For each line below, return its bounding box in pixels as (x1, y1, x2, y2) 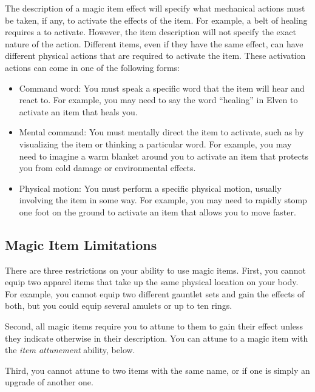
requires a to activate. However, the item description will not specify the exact (5, 25, 296, 38)
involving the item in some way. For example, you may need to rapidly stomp (19, 194, 307, 206)
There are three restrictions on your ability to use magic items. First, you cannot (5, 263, 306, 276)
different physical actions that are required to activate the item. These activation (5, 49, 306, 62)
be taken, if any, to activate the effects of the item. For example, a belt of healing (5, 13, 308, 26)
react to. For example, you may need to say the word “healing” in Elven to (19, 93, 298, 106)
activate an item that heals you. (19, 105, 138, 118)
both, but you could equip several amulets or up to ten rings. (5, 299, 232, 312)
